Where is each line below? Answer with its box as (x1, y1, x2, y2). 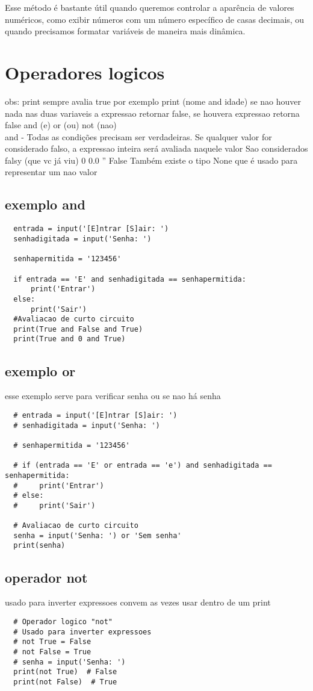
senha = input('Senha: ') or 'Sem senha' (13, 531, 182, 540)
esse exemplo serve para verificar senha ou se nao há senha (5, 389, 221, 402)
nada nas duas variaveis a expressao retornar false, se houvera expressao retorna (5, 107, 300, 119)
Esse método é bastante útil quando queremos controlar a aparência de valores (5, 1, 294, 13)
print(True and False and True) (13, 324, 143, 333)
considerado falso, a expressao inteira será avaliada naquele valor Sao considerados (5, 142, 308, 155)
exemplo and (5, 195, 85, 214)
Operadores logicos (5, 60, 165, 84)
